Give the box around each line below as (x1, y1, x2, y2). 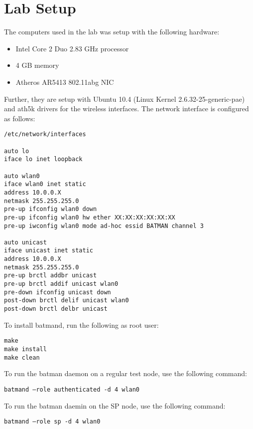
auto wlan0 (4, 172, 40, 180)
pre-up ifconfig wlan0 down (4, 206, 97, 213)
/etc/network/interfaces (4, 131, 86, 138)
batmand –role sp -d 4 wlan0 (4, 418, 101, 426)
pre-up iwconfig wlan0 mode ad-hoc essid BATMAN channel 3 (4, 222, 204, 229)
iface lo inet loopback (4, 156, 83, 163)
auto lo (4, 147, 29, 155)
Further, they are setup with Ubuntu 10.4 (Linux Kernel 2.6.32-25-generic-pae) (4, 93, 245, 104)
